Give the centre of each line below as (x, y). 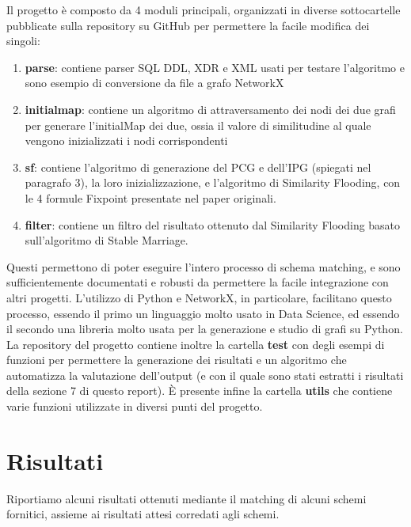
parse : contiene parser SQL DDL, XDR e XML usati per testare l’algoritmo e (215, 67)
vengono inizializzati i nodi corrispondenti (126, 140)
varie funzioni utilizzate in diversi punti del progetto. (135, 406)
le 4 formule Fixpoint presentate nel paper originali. (150, 197)
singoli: (23, 41)
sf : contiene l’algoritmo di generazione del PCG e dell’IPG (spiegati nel (198, 167)
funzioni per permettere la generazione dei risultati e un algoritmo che (177, 360)
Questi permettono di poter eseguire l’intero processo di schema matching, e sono (204, 266)
